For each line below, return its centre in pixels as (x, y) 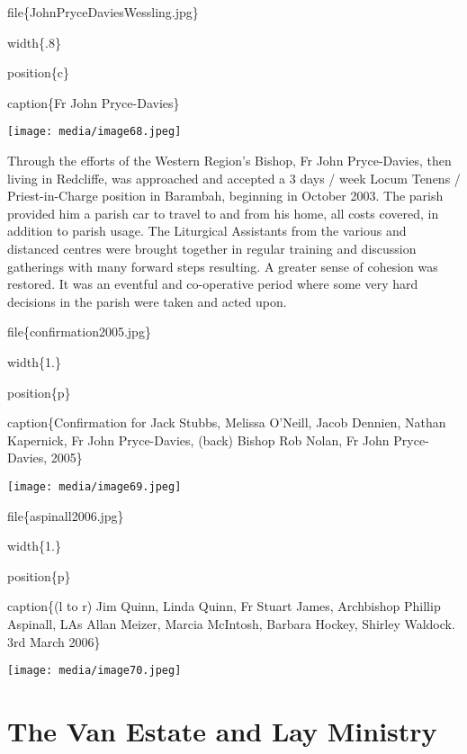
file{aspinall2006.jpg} (66, 515)
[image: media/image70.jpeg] (94, 671)
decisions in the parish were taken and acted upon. (147, 301)
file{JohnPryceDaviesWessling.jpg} (103, 12)
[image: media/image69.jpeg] (94, 486)
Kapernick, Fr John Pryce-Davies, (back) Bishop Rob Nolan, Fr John (198, 440)
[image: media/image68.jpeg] (94, 132)
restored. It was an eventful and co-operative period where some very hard (213, 284)
